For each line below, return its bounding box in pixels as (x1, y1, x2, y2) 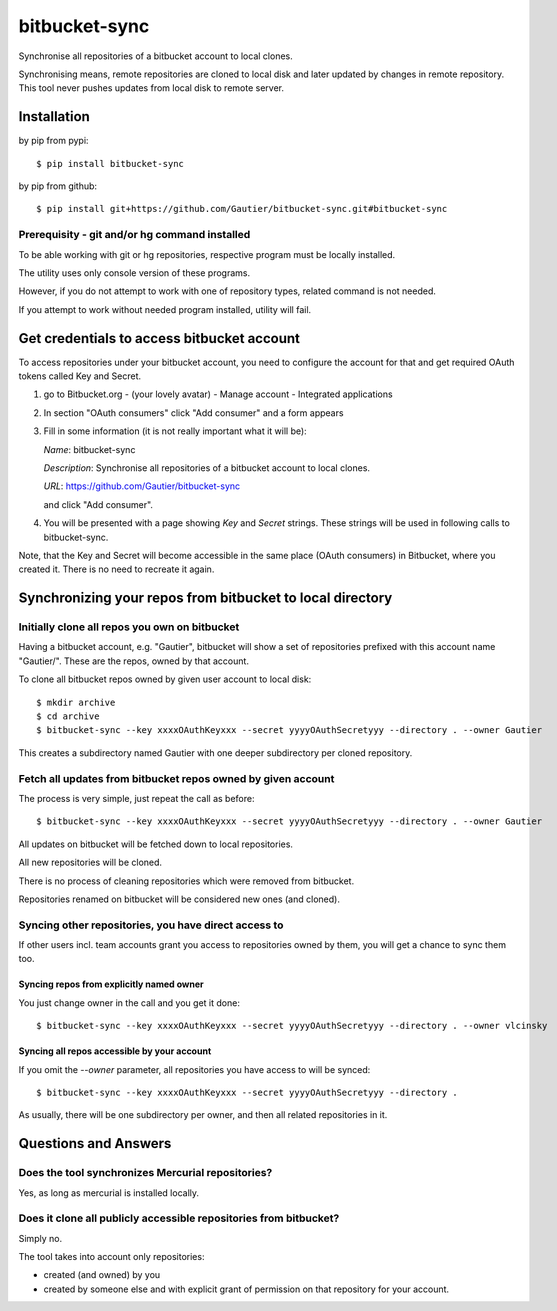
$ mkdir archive (36, 696, 116, 708)
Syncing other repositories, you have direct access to (18, 918, 284, 932)
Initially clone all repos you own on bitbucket (18, 620, 240, 634)
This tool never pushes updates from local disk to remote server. (18, 82, 285, 94)
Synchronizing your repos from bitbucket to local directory (18, 590, 393, 607)
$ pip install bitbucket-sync (36, 158, 185, 169)
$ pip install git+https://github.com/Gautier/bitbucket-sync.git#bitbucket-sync (36, 203, 448, 215)
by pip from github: (18, 180, 98, 192)
